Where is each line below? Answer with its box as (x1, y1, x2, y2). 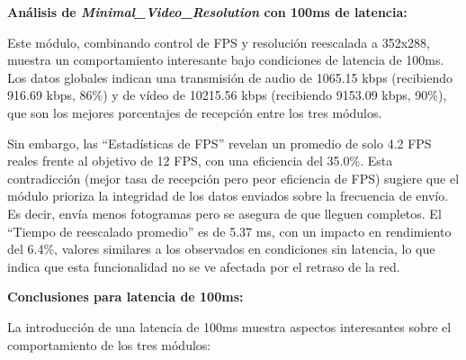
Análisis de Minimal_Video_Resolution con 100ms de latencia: (7, 3, 408, 21)
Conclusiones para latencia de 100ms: (7, 287, 244, 306)
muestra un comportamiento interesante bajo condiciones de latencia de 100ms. (7, 50, 444, 69)
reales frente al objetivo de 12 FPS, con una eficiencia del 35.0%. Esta (7, 151, 393, 170)
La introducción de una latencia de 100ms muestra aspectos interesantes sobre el (7, 317, 452, 336)
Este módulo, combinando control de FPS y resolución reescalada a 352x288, (7, 32, 430, 51)
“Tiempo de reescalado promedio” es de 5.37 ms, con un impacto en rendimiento (7, 221, 452, 240)
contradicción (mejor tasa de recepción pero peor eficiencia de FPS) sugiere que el (7, 168, 460, 187)
